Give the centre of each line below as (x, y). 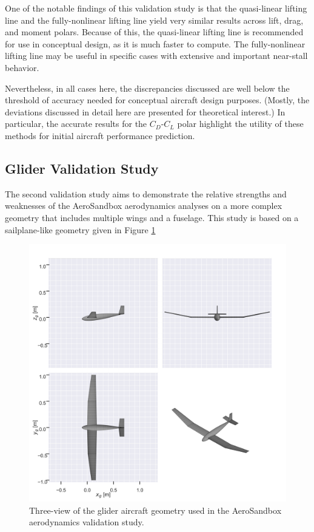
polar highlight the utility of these (240, 124)
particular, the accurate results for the (76, 124)
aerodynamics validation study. (87, 522)
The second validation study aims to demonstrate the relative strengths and (146, 193)
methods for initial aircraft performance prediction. (100, 135)
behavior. (22, 67)
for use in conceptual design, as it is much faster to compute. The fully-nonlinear (155, 43)
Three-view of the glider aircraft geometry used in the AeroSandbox (155, 510)
